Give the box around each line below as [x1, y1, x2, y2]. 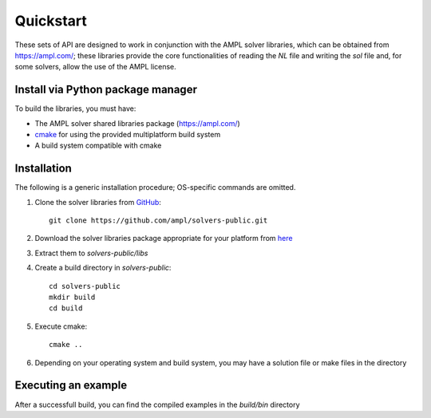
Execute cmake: [34, 321, 88, 331]
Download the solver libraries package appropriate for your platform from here [34, 234, 293, 243]
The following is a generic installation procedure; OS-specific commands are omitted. [14, 183, 296, 192]
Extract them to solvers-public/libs [34, 248, 148, 258]
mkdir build [49, 293, 96, 302]
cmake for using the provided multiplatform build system [34, 130, 221, 140]
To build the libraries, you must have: [14, 104, 136, 113]
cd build [49, 304, 83, 313]
